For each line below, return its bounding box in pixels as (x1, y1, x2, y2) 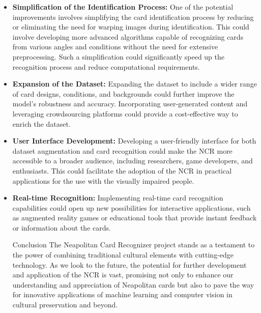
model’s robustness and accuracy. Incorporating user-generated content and (12, 98, 248, 109)
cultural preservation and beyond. (12, 299, 118, 310)
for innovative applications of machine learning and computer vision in (12, 289, 233, 300)
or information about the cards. (12, 222, 111, 233)
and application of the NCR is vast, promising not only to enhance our (12, 269, 234, 280)
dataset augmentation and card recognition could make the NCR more (12, 145, 233, 156)
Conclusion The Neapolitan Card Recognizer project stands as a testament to (12, 239, 255, 250)
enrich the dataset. (12, 118, 71, 129)
